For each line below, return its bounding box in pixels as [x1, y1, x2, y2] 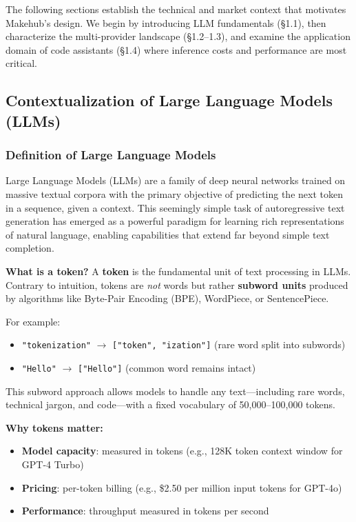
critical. [6, 56, 37, 70]
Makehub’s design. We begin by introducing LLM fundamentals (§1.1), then [6, 15, 326, 30]
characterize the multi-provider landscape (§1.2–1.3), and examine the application [6, 29, 350, 43]
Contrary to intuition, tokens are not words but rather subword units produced [6, 277, 348, 292]
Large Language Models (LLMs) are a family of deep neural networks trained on [6, 173, 346, 188]
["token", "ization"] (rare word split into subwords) [112, 337, 346, 352]
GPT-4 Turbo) [21, 456, 84, 471]
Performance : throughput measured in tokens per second [21, 503, 269, 518]
